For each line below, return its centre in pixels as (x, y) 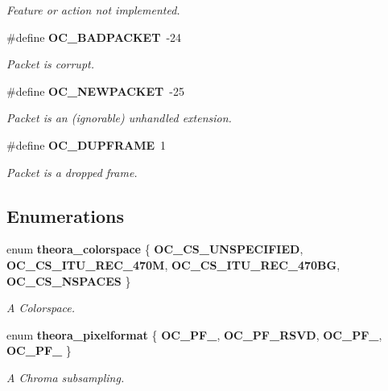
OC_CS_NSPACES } (69, 280)
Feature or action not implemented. (93, 10)
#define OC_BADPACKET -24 (94, 37)
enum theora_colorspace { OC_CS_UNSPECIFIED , (155, 249)
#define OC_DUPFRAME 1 (87, 144)
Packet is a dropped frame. (72, 172)
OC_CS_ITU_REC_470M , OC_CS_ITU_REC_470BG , (173, 264)
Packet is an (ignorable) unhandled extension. (119, 118)
